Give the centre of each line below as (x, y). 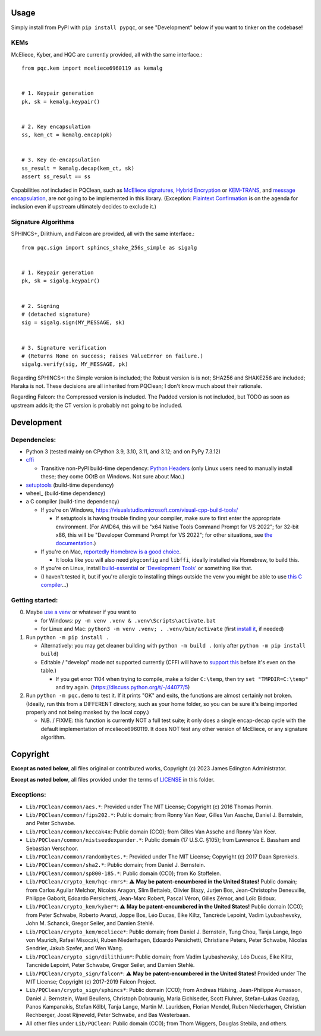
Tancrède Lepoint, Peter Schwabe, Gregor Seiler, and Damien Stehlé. (110, 965)
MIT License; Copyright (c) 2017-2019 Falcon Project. (91, 981)
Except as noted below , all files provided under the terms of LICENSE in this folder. (113, 779)
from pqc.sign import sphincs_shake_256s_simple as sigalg (109, 248)
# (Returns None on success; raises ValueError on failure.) (112, 356)
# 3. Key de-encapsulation (61, 160)
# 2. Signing (40, 306)
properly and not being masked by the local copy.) (88, 713)
